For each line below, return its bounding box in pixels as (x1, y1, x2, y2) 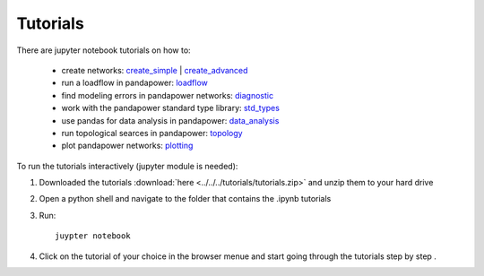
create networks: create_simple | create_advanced (61, 65, 248, 75)
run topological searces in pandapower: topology (61, 127, 243, 138)
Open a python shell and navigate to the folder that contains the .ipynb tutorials (39, 194, 332, 204)
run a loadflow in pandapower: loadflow (61, 77, 208, 89)
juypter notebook (55, 231, 131, 241)
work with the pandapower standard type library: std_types (61, 103, 280, 114)
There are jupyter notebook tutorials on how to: (16, 45, 192, 56)
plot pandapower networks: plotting (61, 140, 194, 151)
